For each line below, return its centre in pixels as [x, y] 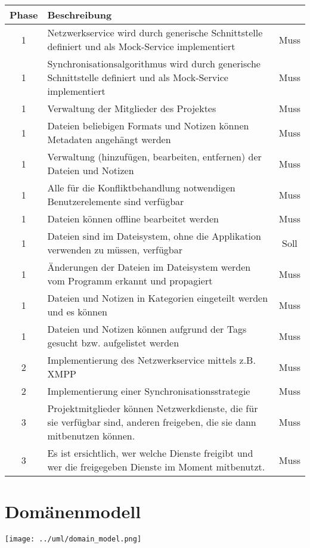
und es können [77, 312]
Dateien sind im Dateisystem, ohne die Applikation [154, 236]
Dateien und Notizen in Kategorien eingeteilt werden [158, 298]
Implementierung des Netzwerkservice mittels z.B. [151, 360]
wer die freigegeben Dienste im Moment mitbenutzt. [156, 467]
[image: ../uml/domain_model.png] [73, 539]
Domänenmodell [73, 511]
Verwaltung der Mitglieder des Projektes [132, 108]
